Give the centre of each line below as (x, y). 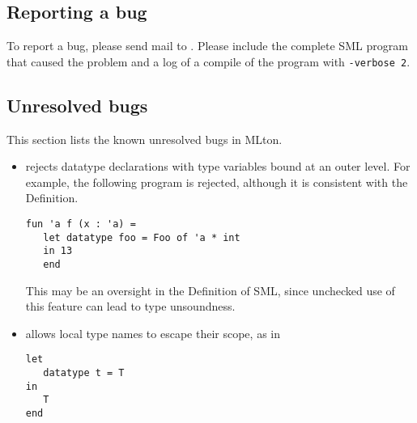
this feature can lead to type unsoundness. (130, 306)
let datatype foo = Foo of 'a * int (142, 237)
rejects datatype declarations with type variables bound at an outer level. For (218, 166)
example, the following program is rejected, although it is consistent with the (217, 182)
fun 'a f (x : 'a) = (81, 224)
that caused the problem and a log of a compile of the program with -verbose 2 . (208, 61)
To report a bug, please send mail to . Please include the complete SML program (207, 46)
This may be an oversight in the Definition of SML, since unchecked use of (210, 290)
